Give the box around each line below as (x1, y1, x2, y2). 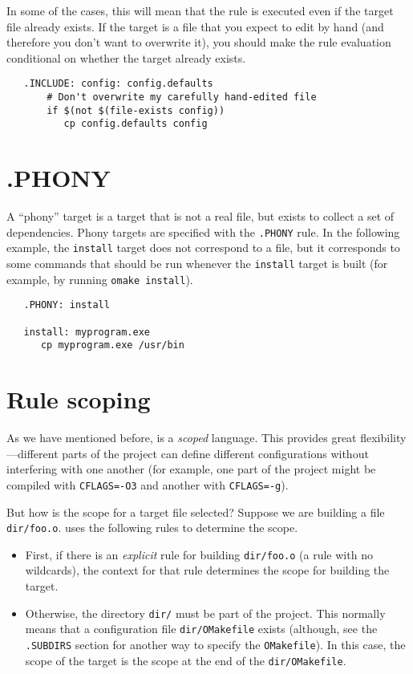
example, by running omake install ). (6, 270, 193, 287)
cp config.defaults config (63, 118, 208, 130)
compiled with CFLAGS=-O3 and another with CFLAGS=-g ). (6, 476, 289, 493)
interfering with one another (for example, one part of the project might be (6, 461, 376, 477)
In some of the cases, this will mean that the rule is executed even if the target (6, 2, 394, 18)
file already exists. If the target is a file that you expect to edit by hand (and (6, 18, 384, 35)
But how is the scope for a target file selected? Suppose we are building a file (6, 503, 385, 520)
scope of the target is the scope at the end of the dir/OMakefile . (25, 652, 346, 668)
